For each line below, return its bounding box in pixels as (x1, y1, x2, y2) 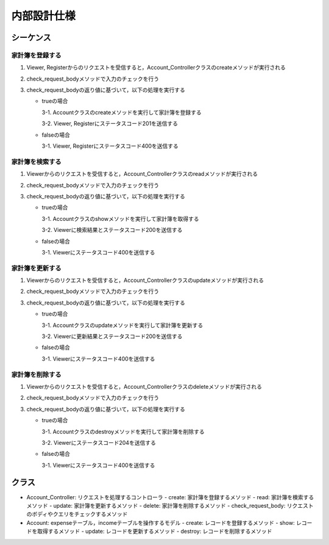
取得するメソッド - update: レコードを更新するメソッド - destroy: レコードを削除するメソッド (37, 528, 272, 535)
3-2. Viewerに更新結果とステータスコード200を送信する (41, 333, 183, 340)
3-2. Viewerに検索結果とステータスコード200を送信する (41, 226, 183, 234)
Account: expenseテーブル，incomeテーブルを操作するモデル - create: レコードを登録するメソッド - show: (26, 519, 295, 526)
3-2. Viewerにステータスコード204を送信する (41, 439, 157, 446)
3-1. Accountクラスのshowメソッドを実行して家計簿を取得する (41, 215, 199, 222)
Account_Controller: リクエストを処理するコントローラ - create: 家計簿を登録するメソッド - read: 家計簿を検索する (26, 493, 314, 500)
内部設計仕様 (11, 9, 76, 23)
